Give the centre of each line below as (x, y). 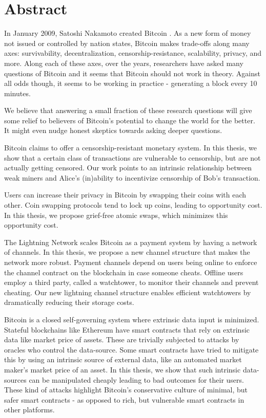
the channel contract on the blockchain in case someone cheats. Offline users (124, 272)
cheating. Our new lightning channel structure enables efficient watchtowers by (128, 292)
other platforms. (29, 410)
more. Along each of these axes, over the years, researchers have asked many (124, 63)
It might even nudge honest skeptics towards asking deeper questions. (113, 130)
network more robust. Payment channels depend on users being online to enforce (131, 262)
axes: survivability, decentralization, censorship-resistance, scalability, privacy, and (133, 53)
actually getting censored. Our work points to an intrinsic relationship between (128, 168)
